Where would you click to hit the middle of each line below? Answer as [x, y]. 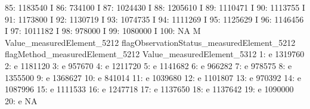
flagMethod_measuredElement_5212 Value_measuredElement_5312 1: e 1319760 [155, 54]
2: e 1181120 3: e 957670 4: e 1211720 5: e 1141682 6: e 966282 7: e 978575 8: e [148, 65]
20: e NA [21, 100]
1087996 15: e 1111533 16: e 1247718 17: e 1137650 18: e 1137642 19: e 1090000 [149, 89]
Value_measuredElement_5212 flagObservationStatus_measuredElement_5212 [150, 42]
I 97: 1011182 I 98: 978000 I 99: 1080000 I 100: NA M [103, 31]
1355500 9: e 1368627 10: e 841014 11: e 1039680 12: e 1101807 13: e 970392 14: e [153, 77]
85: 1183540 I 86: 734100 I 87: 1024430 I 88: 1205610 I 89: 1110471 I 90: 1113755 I [155, 7]
